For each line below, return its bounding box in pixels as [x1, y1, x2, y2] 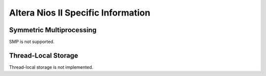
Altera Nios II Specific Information [9, 7, 150, 18]
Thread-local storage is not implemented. [9, 64, 94, 70]
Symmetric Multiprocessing [9, 26, 97, 34]
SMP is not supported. [9, 39, 55, 45]
